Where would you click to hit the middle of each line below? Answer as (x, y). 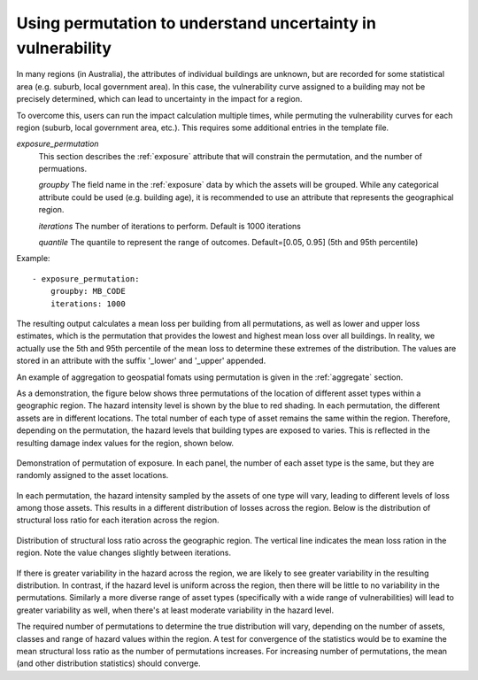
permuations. (63, 169)
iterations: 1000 (88, 304)
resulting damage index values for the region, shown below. (125, 443)
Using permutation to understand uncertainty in (196, 23)
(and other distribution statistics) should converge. (108, 663)
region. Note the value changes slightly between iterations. (124, 552)
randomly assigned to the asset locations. (93, 475)
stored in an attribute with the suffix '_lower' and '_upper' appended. (141, 361)
